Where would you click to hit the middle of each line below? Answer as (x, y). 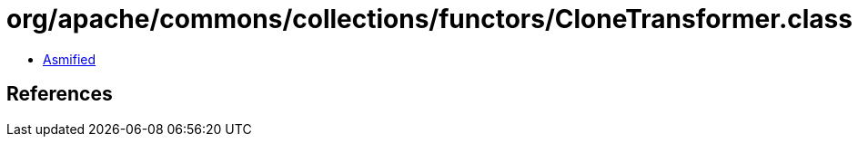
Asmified (70, 59)
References (60, 94)
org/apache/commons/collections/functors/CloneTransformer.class (429, 19)
